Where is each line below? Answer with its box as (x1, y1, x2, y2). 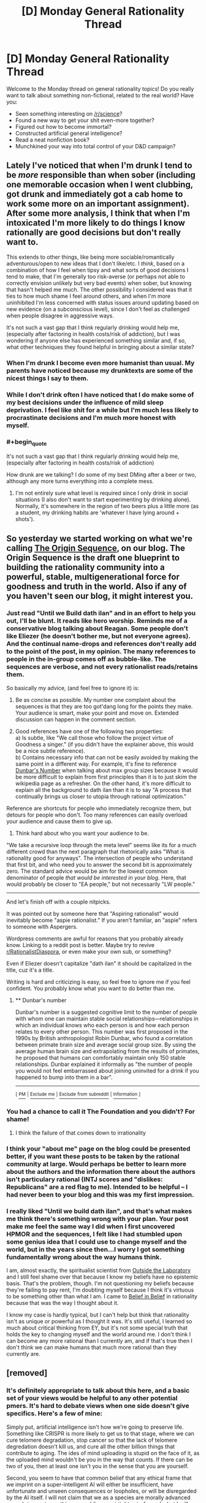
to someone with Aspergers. (6, 923, 78, 930)
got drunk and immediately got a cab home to (6, 189, 183, 200)
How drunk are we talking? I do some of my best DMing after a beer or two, (6, 471, 197, 479)
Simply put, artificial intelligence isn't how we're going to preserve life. (6, 1423, 184, 1431)
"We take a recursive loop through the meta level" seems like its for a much (6, 841, 197, 848)
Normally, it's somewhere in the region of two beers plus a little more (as (15, 503, 199, 510)
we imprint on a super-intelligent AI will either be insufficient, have (6, 1480, 174, 1488)
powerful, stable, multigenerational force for (6, 571, 180, 582)
